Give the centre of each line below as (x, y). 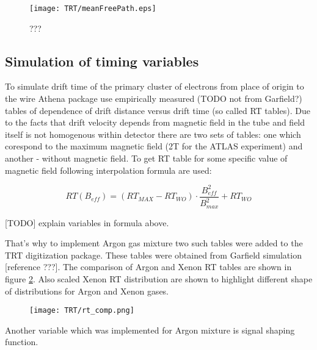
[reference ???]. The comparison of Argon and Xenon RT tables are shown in (148, 267)
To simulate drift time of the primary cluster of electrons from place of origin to (155, 86)
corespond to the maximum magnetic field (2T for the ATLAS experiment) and (154, 146)
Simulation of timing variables (102, 61)
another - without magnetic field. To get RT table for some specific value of (146, 158)
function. (22, 342)
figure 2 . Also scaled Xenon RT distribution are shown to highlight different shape (159, 278)
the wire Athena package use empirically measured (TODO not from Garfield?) (154, 98)
